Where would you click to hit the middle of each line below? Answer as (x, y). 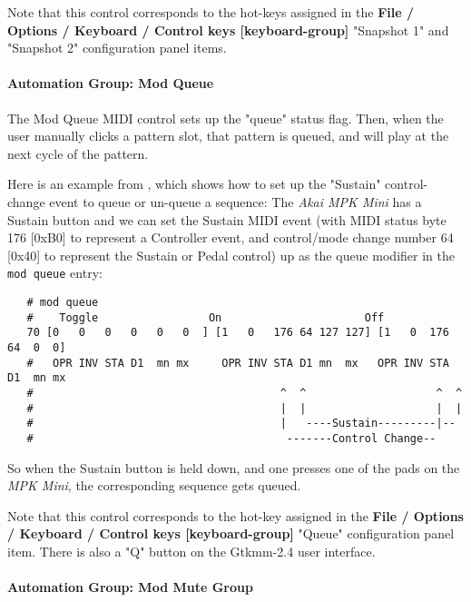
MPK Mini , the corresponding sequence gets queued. (154, 485)
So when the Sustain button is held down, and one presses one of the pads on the (234, 467)
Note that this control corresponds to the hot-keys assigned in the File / (211, 12)
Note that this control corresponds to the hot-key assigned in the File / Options (235, 515)
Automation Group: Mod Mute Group (130, 587)
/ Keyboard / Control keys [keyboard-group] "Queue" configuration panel (231, 533)
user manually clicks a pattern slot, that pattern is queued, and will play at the (228, 136)
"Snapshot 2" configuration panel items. (117, 48)
